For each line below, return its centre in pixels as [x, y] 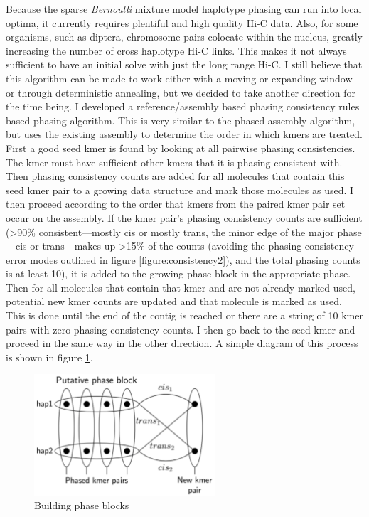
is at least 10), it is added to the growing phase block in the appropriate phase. [178, 273]
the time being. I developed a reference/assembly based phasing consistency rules [183, 106]
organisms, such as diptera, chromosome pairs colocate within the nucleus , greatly [184, 37]
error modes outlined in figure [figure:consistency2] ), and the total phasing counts [183, 259]
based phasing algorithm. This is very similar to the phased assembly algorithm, [181, 120]
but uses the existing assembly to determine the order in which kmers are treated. [184, 134]
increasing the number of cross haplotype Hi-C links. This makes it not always [176, 50]
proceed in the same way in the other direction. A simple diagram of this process [182, 343]
